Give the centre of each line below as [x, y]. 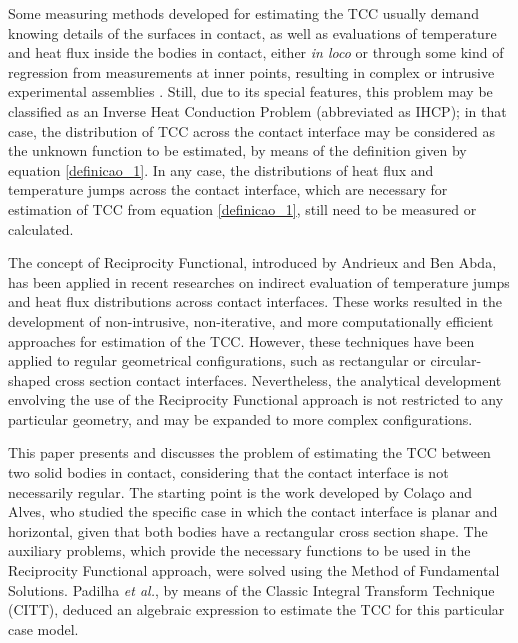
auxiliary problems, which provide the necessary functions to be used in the [239, 550]
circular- [456, 360]
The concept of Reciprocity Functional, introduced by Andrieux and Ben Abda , [252, 262]
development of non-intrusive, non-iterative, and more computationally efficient [251, 320]
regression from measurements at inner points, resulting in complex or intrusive [251, 71]
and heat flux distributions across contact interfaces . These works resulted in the [255, 301]
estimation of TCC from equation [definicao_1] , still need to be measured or [242, 208]
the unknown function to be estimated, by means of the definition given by [237, 150]
